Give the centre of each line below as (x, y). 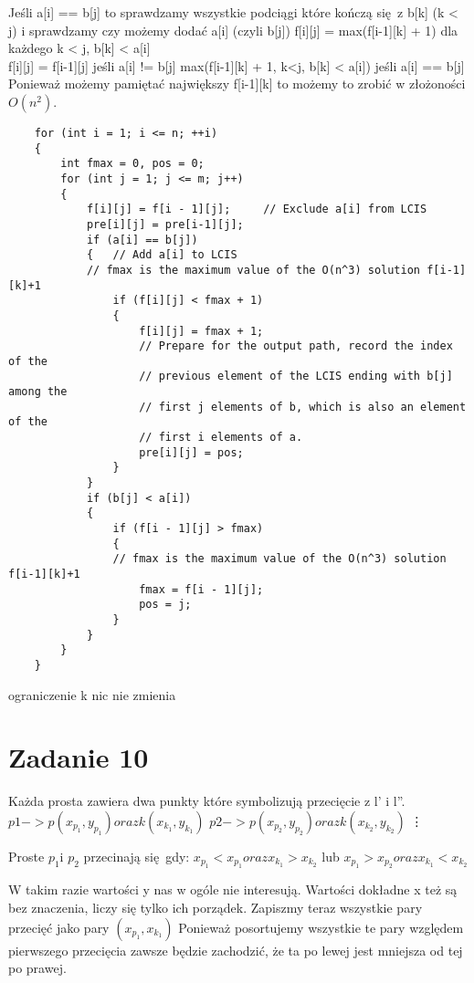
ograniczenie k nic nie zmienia (92, 694)
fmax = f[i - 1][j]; (201, 589)
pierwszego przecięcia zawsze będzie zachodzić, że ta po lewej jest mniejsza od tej (236, 950)
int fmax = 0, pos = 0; (132, 164)
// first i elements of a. (221, 438)
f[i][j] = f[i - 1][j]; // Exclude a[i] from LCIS (257, 209)
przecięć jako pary (59, 927)
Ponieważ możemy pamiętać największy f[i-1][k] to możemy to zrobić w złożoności (237, 84)
